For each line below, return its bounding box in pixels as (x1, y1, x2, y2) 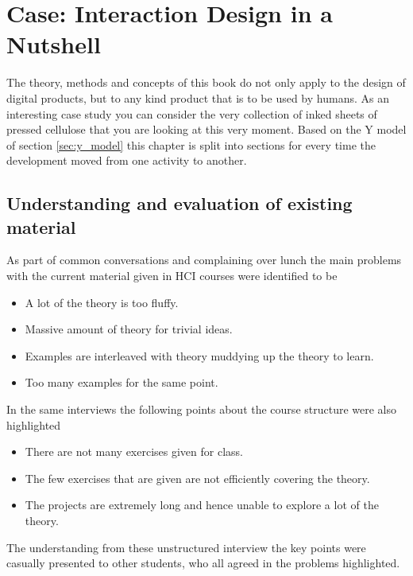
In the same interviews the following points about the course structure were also (6, 401, 397, 418)
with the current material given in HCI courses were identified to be (6, 267, 338, 284)
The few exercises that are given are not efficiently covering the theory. (25, 469, 370, 486)
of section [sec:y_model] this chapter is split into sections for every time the (6, 136, 376, 153)
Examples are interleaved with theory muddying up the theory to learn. (25, 347, 374, 364)
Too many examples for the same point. (25, 374, 218, 391)
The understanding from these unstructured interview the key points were (6, 539, 366, 555)
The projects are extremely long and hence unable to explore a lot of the (25, 496, 379, 513)
